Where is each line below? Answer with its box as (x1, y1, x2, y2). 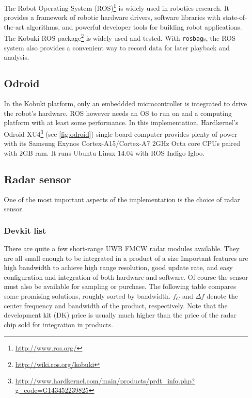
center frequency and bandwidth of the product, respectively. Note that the (4, 300, 228, 310)
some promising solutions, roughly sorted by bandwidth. (4, 290, 171, 301)
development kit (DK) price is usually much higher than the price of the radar (4, 310, 237, 320)
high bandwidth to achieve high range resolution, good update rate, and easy (4, 262, 233, 272)
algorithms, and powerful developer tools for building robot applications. (26, 21, 242, 32)
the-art (4, 21, 25, 32)
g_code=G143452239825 (15, 385, 89, 395)
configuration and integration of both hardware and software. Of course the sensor (4, 271, 248, 282)
